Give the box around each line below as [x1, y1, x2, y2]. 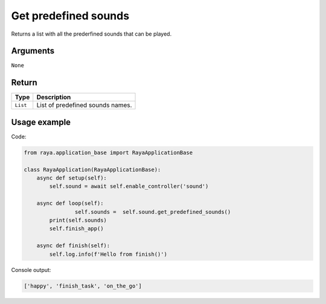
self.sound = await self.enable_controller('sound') [49, 183, 209, 190]
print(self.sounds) [49, 216, 107, 224]
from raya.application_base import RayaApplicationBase [24, 149, 193, 156]
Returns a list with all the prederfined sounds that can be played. [11, 30, 172, 37]
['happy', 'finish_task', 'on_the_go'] [24, 282, 142, 289]
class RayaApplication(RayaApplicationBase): [24, 166, 161, 173]
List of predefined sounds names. [36, 101, 132, 109]
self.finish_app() [49, 225, 104, 232]
